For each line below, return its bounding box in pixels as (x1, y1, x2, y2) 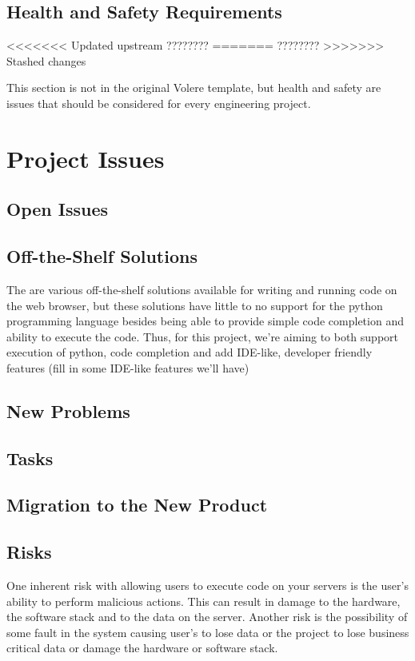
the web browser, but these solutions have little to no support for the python (6, 297, 383, 313)
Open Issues (6, 197, 109, 221)
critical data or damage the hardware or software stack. (6, 639, 278, 656)
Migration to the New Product (6, 492, 268, 517)
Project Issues (6, 141, 165, 174)
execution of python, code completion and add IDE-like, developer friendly (6, 344, 373, 360)
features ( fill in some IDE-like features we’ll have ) (6, 359, 249, 376)
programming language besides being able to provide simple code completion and (6, 313, 404, 329)
